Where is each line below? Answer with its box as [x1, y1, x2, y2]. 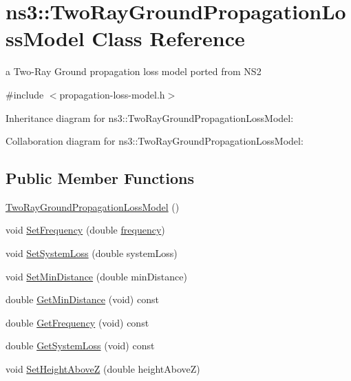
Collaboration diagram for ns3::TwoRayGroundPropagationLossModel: [6, 134, 304, 148]
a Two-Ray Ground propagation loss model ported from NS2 [6, 64, 262, 79]
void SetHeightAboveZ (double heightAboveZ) [6, 362, 200, 376]
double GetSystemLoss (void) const [6, 338, 155, 353]
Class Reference [92, 24, 245, 52]
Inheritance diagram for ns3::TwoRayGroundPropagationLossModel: [6, 110, 294, 125]
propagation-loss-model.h [59, 87, 165, 101]
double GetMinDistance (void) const [6, 292, 159, 307]
